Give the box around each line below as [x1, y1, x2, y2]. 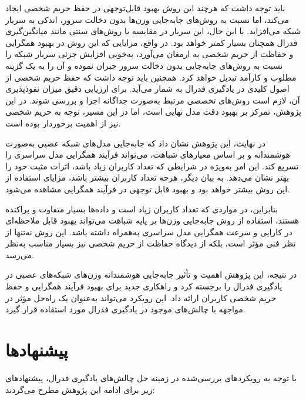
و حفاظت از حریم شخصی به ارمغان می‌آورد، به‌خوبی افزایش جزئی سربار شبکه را [5, 48, 294, 60]
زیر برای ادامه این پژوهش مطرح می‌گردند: [5, 383, 155, 395]
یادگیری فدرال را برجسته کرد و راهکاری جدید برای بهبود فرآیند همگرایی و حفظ [5, 280, 283, 292]
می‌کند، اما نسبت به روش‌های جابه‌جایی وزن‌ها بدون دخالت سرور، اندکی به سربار [5, 13, 289, 25]
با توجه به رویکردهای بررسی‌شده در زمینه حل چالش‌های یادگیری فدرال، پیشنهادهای [5, 371, 297, 384]
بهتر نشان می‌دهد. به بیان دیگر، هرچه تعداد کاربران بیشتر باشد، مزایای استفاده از [5, 171, 289, 184]
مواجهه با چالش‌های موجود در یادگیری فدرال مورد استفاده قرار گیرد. [5, 303, 246, 315]
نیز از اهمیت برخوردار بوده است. [5, 116, 121, 129]
